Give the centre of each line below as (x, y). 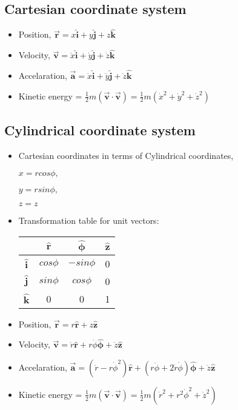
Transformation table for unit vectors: (89, 220)
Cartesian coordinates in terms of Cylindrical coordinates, (126, 155)
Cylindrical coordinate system (100, 130)
